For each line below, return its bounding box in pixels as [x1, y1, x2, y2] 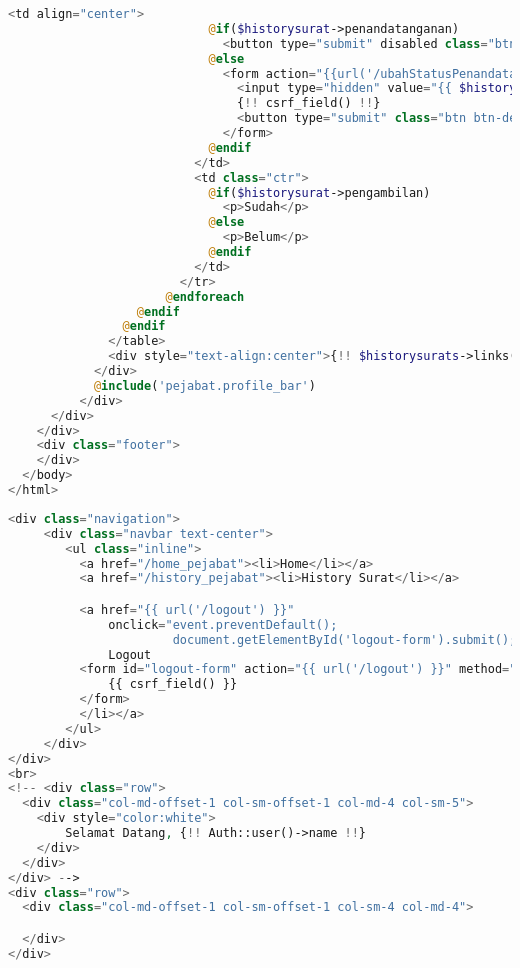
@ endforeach [165, 289, 245, 304]
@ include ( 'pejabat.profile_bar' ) [93, 378, 316, 393]
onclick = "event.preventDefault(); [108, 617, 338, 632]
